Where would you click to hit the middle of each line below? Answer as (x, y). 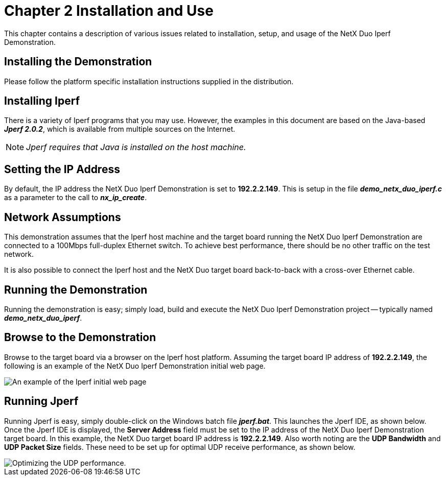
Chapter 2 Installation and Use (109, 11)
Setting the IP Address (62, 169)
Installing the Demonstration (78, 62)
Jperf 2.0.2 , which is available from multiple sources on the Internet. (120, 129)
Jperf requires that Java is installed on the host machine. (136, 147)
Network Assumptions (63, 217)
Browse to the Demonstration (80, 338)
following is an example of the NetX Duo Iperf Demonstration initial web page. (135, 366)
